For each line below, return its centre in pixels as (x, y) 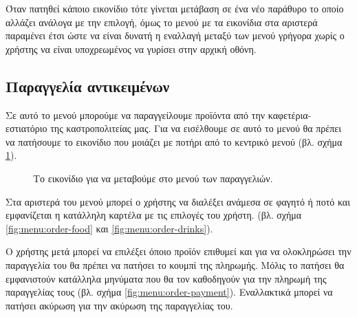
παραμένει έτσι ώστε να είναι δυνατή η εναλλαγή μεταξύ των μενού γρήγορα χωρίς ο (175, 35)
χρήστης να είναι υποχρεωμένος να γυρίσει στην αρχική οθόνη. (131, 48)
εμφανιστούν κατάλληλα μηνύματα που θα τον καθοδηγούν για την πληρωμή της (166, 278)
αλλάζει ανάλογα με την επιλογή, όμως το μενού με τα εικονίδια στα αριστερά (162, 22)
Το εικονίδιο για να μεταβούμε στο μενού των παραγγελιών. (153, 178)
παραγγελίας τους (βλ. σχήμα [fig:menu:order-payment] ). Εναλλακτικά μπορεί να (169, 292)
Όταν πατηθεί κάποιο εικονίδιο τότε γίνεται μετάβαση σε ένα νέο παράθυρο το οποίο (175, 8)
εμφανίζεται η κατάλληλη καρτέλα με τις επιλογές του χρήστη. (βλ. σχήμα (154, 215)
